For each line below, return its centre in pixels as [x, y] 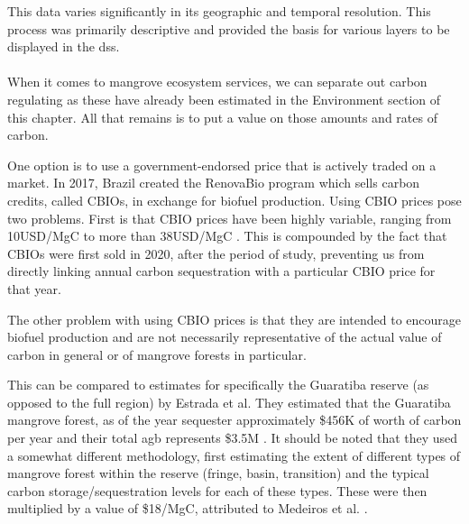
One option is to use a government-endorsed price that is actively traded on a [222, 165]
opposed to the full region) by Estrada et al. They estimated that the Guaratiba [229, 402]
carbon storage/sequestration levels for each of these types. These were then [217, 490]
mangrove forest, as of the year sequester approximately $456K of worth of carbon [234, 420]
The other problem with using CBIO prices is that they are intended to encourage [234, 319]
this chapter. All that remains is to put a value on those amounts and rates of [222, 117]
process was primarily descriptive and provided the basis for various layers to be [229, 28]
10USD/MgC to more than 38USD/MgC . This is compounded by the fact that [227, 236]
